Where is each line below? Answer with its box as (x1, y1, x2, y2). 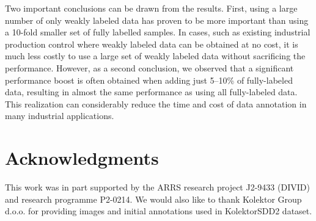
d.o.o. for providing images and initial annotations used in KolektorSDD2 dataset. (5, 205, 312, 217)
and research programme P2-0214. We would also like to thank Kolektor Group (5, 192, 302, 205)
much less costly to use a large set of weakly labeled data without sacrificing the (5, 49, 306, 62)
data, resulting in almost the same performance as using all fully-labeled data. (5, 85, 298, 98)
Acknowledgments (5, 145, 159, 170)
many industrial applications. (5, 109, 114, 122)
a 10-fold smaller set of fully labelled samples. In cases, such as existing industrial (5, 26, 310, 38)
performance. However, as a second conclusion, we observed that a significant (5, 61, 294, 74)
